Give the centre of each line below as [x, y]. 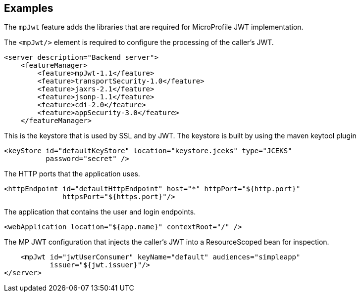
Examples [29, 8]
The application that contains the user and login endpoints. [100, 212]
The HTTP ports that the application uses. [72, 174]
